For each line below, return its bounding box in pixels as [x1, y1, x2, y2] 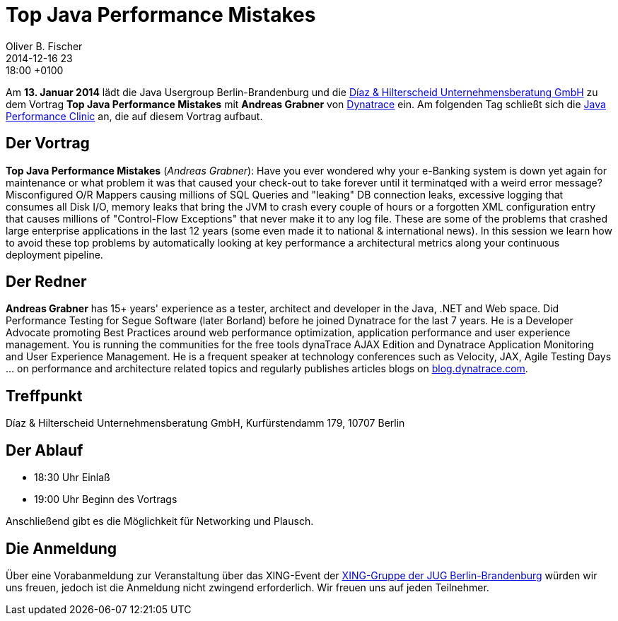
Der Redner [6, 273, 87, 291]
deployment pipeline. [6, 248, 103, 261]
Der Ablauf [6, 441, 83, 459]
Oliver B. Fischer [6, 40, 83, 52]
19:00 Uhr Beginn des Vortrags [34, 493, 177, 506]
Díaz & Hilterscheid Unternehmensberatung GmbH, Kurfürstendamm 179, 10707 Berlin [6, 417, 405, 430]
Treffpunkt [6, 386, 83, 405]
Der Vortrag [6, 134, 90, 153]
